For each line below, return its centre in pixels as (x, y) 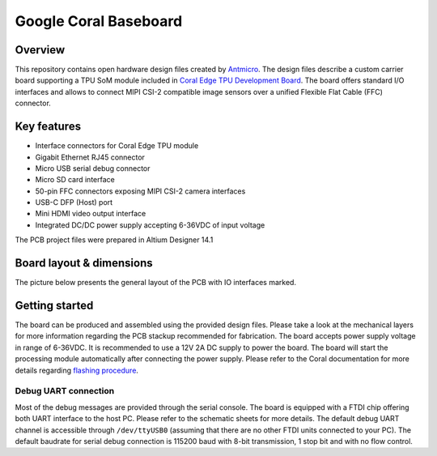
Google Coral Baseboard (99, 21)
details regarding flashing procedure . (77, 370)
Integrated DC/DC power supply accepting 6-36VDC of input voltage (150, 225)
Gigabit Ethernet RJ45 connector (90, 157)
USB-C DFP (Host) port (74, 202)
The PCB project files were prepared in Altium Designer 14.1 (114, 240)
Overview (40, 50)
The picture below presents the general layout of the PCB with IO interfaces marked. (156, 283)
